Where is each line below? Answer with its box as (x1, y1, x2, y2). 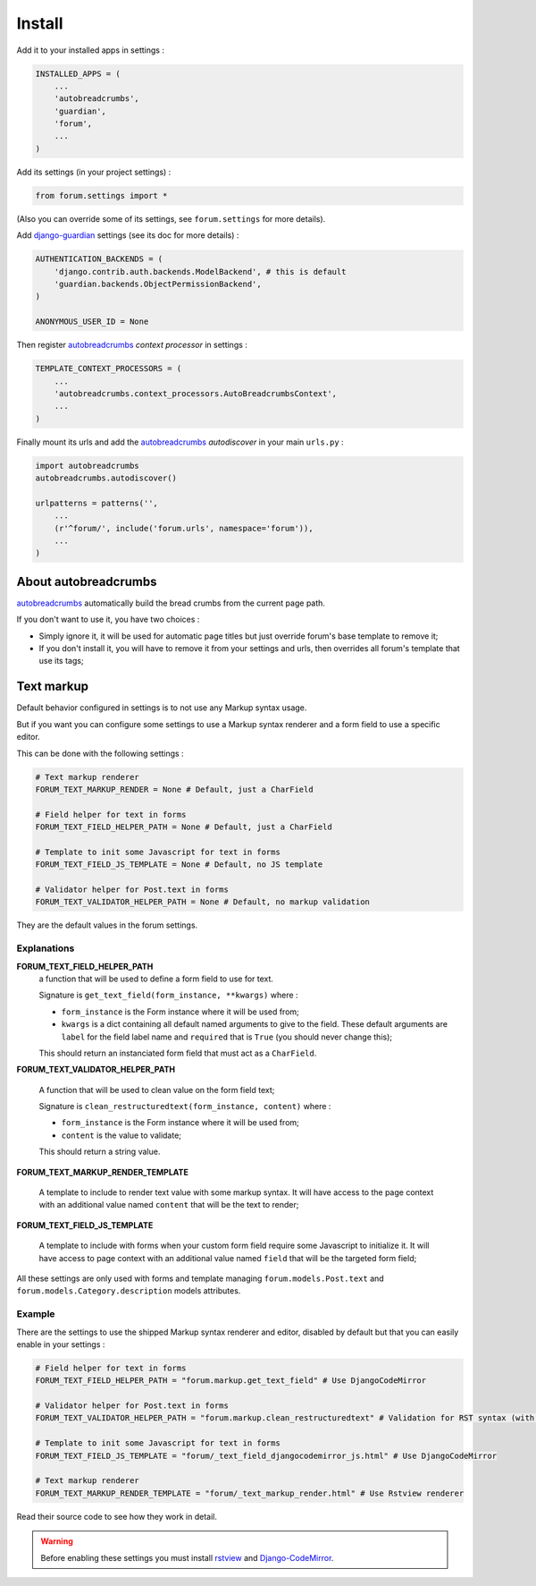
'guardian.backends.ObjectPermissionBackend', (54, 278, 263, 289)
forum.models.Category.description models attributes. (16, 1285, 241, 1296)
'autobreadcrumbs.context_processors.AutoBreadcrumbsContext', (54, 388, 338, 398)
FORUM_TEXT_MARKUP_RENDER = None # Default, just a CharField (35, 784, 314, 794)
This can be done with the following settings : (16, 748, 184, 759)
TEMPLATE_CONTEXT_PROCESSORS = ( (35, 363, 182, 374)
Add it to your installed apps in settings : (16, 45, 165, 55)
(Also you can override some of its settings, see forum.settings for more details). (16, 213, 326, 224)
